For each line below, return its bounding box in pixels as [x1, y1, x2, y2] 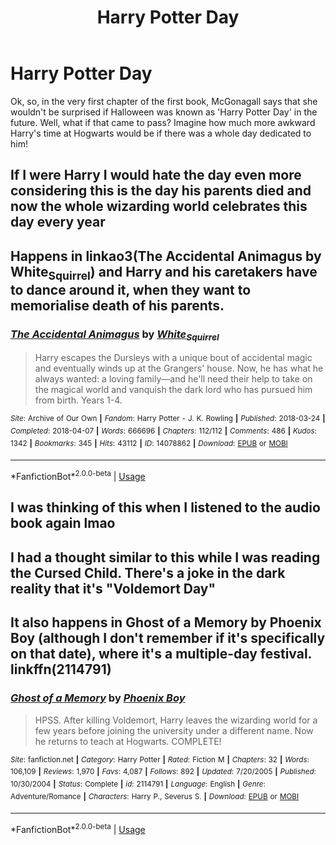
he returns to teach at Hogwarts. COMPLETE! [34, 735, 222, 747]
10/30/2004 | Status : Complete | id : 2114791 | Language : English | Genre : [10, 779, 266, 789]
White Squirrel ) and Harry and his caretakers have [10, 263, 318, 283]
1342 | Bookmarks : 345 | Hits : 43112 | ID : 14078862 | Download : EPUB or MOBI [10, 438, 288, 448]
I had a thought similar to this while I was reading [10, 549, 321, 566]
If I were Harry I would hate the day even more [10, 167, 302, 184]
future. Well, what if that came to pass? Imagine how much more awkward [10, 116, 316, 128]
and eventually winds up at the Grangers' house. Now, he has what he [34, 362, 324, 375]
